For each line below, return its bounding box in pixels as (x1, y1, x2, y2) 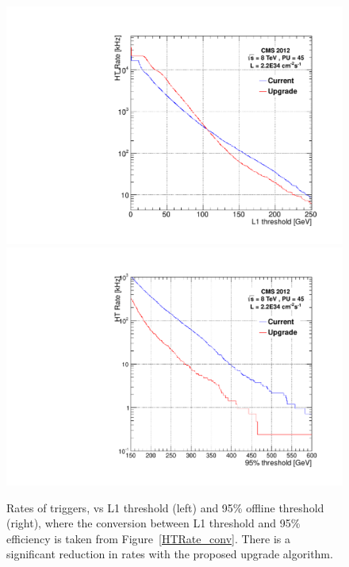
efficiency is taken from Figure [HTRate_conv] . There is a (6, 530, 291, 546)
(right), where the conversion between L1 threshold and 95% (6, 515, 301, 531)
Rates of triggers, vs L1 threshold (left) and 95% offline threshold (6, 499, 324, 515)
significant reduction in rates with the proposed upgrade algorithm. (6, 546, 333, 562)
